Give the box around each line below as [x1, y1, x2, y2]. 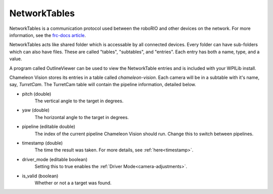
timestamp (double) [22, 140, 63, 146]
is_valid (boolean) [22, 173, 59, 179]
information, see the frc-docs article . [9, 32, 86, 38]
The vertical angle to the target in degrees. [34, 98, 124, 104]
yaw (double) [22, 107, 50, 113]
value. [9, 56, 22, 62]
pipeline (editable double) [22, 124, 75, 130]
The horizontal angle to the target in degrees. [34, 114, 129, 120]
